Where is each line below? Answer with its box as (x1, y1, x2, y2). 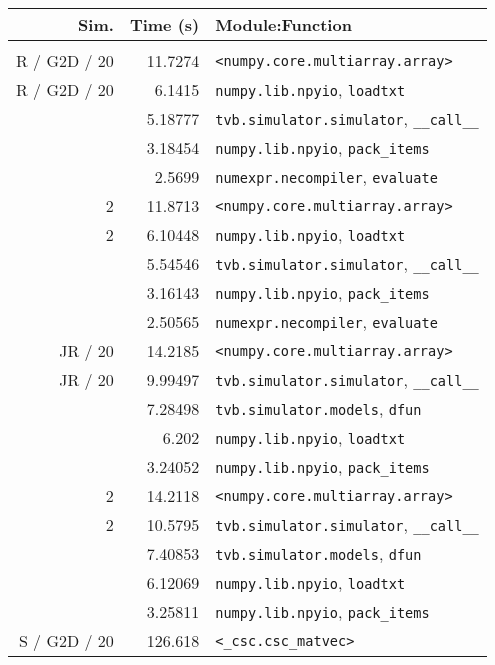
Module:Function (215, 13, 352, 36)
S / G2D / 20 (18, 629, 114, 652)
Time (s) (129, 13, 200, 36)
